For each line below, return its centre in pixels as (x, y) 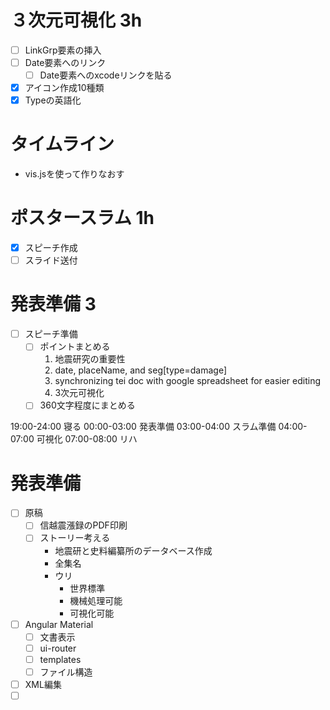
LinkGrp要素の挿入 (63, 50)
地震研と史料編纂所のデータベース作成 (133, 550)
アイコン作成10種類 (64, 88)
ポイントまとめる (75, 347)
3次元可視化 (79, 393)
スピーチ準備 (51, 334)
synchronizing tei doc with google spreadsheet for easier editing (188, 381)
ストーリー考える (75, 538)
